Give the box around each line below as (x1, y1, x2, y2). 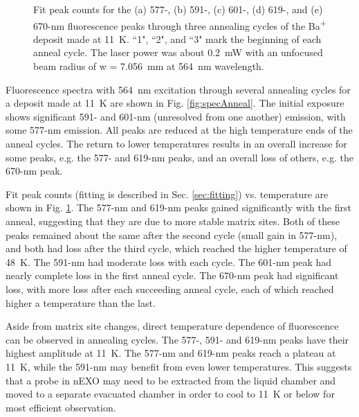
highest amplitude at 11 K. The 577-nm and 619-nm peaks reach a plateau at (6, 346, 336, 360)
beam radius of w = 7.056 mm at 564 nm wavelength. (33, 59, 264, 73)
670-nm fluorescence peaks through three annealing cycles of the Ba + (33, 16, 326, 33)
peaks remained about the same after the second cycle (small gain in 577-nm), (6, 227, 338, 242)
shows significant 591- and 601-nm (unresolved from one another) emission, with (6, 109, 346, 123)
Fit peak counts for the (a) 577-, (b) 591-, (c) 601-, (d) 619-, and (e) (33, 2, 323, 16)
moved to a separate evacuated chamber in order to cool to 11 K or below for (6, 387, 335, 401)
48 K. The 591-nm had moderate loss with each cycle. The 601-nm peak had (6, 254, 332, 269)
